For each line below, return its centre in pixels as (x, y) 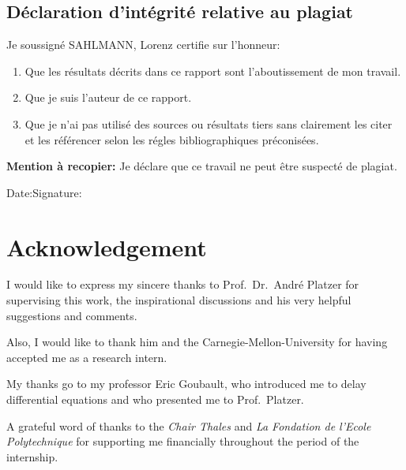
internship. (32, 456)
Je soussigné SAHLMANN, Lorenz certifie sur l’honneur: (143, 45)
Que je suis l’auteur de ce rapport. (108, 97)
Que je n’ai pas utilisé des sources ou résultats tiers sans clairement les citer (209, 123)
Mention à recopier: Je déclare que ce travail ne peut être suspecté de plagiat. (202, 166)
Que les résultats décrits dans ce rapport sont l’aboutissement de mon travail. (213, 71)
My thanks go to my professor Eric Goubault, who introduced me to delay (186, 384)
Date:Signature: (44, 192)
